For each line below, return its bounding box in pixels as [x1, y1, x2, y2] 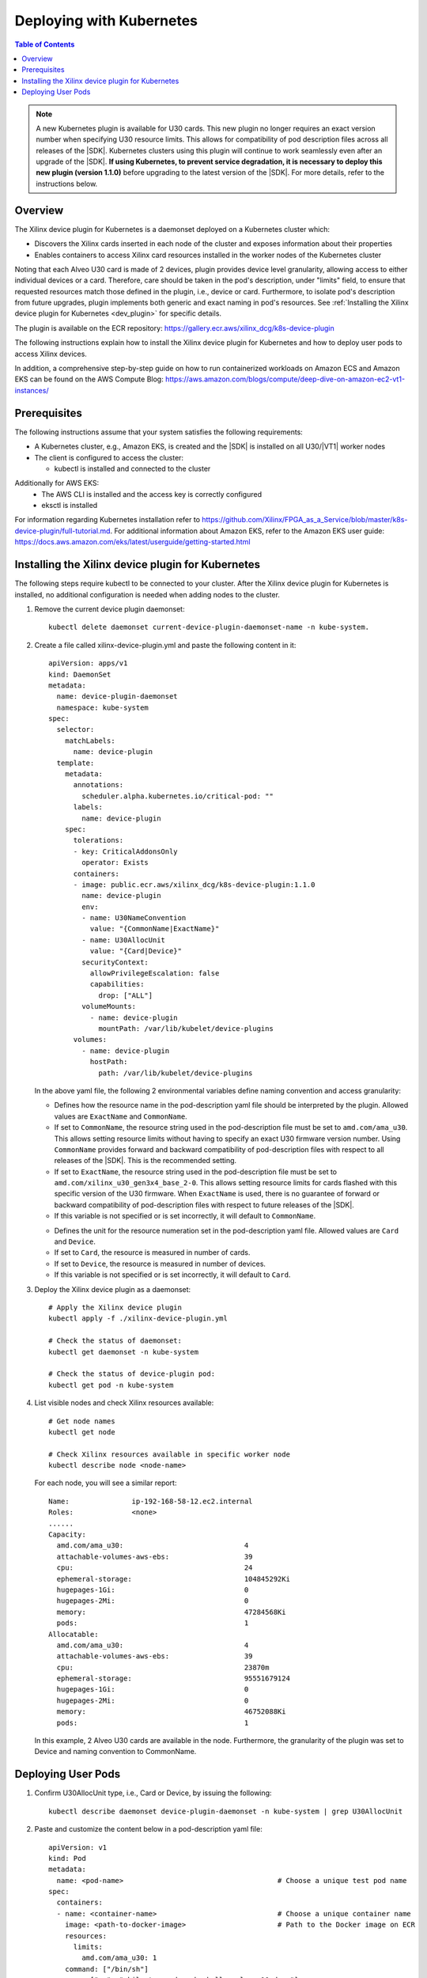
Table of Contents [14, 40, 75, 49]
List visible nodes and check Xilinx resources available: [34, 1398, 214, 1408]
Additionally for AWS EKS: [14, 479, 100, 488]
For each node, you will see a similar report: [34, 1478, 177, 1487]
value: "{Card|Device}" [89, 946, 182, 956]
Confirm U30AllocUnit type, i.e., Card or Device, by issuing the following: [34, 1788, 272, 1798]
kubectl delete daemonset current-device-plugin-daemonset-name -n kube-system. [48, 623, 370, 632]
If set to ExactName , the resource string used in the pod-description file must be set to [54, 1167, 338, 1177]
